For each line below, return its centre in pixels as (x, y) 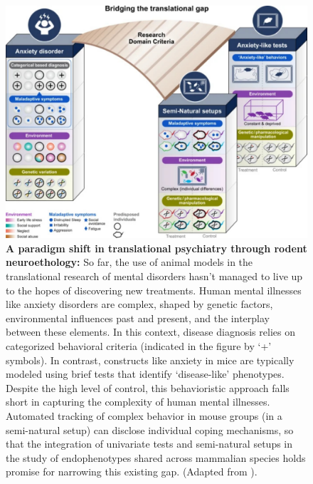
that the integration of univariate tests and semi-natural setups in (149, 444)
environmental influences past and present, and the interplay (138, 318)
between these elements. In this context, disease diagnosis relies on (150, 332)
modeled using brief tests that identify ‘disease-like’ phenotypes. (145, 374)
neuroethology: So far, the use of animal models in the (129, 262)
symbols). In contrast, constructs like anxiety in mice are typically (150, 360)
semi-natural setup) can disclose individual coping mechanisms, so (150, 429)
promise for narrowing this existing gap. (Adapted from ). (132, 472)
